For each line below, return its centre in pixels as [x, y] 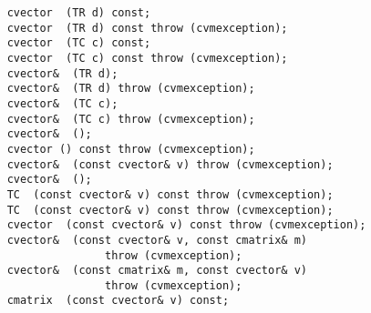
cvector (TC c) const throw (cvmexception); [147, 58]
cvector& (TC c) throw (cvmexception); [131, 119]
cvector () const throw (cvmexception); [131, 149]
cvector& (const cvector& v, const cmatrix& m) [157, 240]
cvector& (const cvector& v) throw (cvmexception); [170, 164]
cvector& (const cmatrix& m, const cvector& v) [157, 271]
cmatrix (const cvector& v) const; [118, 301]
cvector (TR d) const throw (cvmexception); [147, 28]
